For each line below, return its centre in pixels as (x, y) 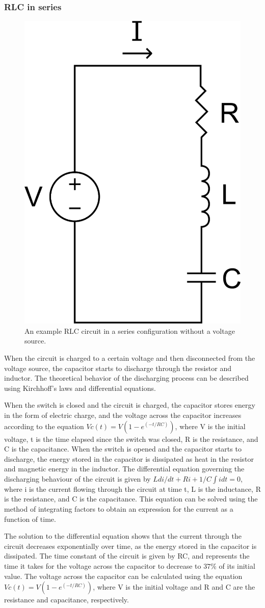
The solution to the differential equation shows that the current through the (123, 536)
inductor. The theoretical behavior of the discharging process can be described (126, 378)
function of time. (30, 519)
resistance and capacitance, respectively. (67, 600)
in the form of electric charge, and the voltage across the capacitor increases (123, 415)
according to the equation (44, 426)
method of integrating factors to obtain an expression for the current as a (119, 509)
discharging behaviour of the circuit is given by (77, 478)
